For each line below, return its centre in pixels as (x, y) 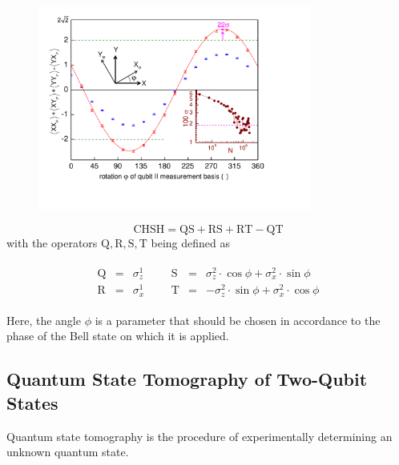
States (32, 402)
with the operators (52, 242)
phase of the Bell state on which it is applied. (118, 336)
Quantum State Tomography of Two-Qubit (187, 379)
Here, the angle (44, 320)
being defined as (190, 242)
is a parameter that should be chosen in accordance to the (238, 320)
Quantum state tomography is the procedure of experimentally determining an (199, 436)
